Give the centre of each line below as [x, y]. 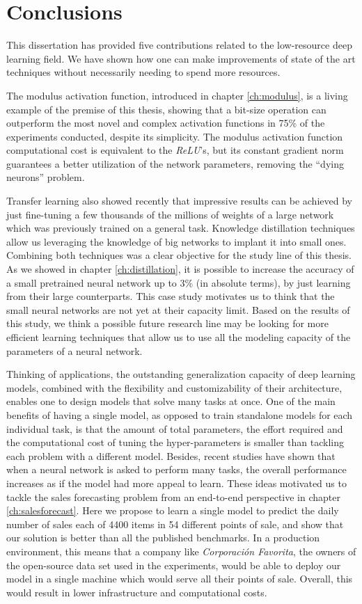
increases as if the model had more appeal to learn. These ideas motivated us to [176, 483]
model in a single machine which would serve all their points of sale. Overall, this [180, 579]
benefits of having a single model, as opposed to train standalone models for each [180, 414]
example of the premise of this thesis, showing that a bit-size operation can [166, 109]
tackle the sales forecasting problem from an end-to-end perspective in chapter [173, 496]
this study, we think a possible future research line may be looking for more [167, 323]
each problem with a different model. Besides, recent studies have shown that [171, 455]
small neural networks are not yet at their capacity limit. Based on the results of [178, 309]
